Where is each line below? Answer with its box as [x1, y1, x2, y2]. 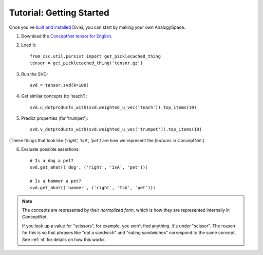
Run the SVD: [21, 71, 48, 77]
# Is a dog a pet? [30, 158, 74, 163]
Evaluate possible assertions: [21, 146, 80, 152]
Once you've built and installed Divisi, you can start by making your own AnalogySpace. [9, 24, 186, 30]
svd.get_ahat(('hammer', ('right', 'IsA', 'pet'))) [30, 185, 156, 191]
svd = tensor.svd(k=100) [30, 82, 89, 88]
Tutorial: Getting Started [9, 7, 110, 18]
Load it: [21, 42, 37, 48]
